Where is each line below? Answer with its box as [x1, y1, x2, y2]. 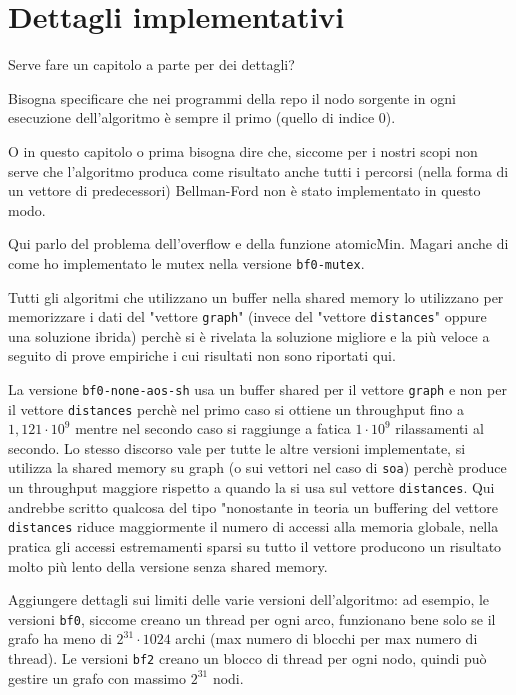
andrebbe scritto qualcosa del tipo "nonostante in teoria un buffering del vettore [8, 496, 498, 517]
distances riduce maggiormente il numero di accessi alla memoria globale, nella [8, 516, 499, 537]
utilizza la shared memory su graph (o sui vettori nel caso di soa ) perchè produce [8, 457, 507, 478]
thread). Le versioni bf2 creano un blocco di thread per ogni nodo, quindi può [8, 648, 487, 669]
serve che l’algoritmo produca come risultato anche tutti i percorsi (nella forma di [8, 160, 509, 181]
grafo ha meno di [8, 628, 112, 649]
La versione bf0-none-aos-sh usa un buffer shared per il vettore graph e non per [8, 378, 507, 399]
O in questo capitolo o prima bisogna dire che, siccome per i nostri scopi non [8, 140, 478, 161]
